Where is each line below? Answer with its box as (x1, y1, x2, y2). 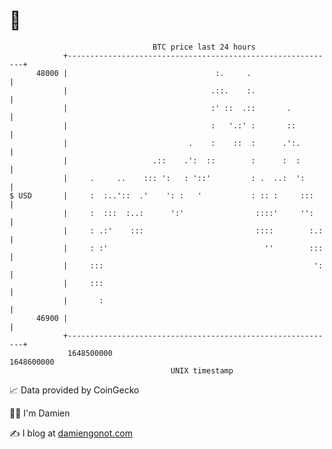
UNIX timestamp (170, 365, 234, 376)
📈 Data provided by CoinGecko (9, 384, 140, 396)
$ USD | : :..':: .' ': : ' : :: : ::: (9, 190, 314, 201)
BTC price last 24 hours (152, 42, 256, 52)
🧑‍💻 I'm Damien (9, 407, 71, 419)
